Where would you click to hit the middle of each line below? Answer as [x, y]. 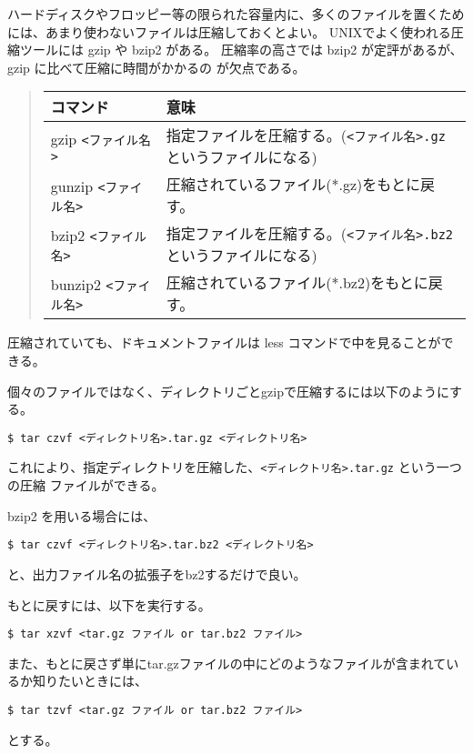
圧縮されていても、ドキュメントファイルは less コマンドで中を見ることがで [231, 342]
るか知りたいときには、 [77, 681]
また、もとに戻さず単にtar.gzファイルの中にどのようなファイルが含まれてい [233, 663]
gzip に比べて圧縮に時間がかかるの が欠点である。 [156, 67]
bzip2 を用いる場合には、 [82, 515]
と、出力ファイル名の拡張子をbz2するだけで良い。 [157, 573]
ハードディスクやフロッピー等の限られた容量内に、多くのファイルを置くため [236, 14]
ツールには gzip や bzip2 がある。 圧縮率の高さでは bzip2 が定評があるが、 [241, 50]
